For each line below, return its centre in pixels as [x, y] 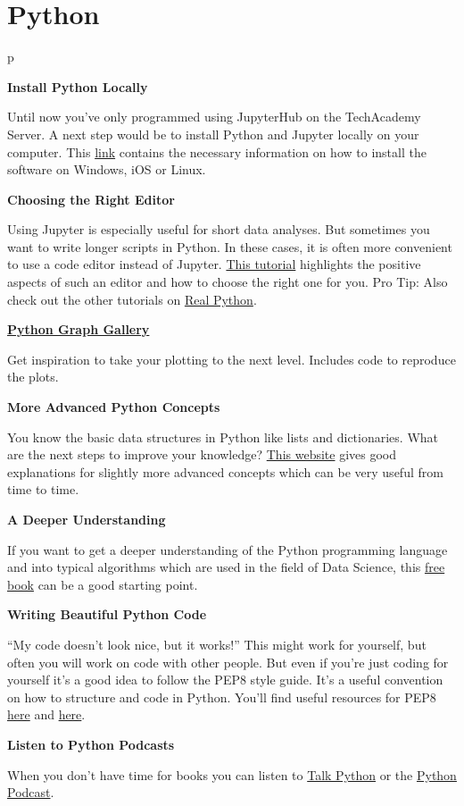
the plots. [33, 377]
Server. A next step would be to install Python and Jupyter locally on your [213, 134]
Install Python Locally [78, 86]
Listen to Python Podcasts [91, 744]
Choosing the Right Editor [91, 199]
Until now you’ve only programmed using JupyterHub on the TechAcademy [214, 117]
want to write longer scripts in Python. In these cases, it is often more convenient [230, 246]
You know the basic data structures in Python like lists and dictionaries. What [223, 437]
